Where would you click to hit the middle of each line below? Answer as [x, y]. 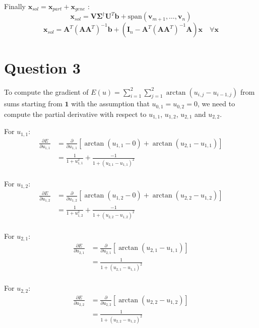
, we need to [216, 104]
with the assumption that [110, 104]
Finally [15, 6]
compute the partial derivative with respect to [75, 114]
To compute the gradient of [46, 91]
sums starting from [33, 104]
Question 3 [42, 67]
